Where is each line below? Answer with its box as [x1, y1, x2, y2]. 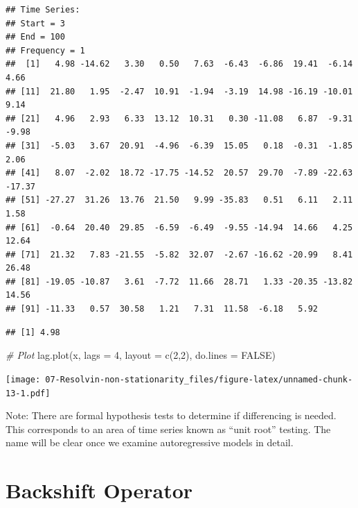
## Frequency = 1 [6, 45, 85, 56]
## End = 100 [6, 32, 65, 42]
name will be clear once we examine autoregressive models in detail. [6, 435, 294, 450]
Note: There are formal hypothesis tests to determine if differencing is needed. [6, 408, 337, 423]
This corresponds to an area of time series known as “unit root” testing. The [6, 421, 331, 436]
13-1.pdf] [6, 388, 51, 398]
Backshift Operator [6, 476, 193, 505]
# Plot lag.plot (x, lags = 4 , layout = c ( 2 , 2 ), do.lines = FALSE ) [6, 348, 276, 362]
